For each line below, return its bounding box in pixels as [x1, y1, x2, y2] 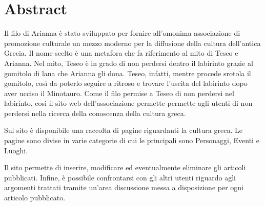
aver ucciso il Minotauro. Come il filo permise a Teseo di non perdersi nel [4, 87, 234, 98]
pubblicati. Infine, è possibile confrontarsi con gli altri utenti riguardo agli [4, 172, 236, 182]
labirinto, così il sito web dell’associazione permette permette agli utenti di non [4, 98, 253, 108]
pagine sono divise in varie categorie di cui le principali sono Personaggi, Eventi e [4, 135, 259, 146]
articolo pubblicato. [4, 192, 66, 203]
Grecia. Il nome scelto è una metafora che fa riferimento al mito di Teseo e [4, 48, 238, 58]
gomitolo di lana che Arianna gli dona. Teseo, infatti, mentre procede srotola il [4, 67, 251, 78]
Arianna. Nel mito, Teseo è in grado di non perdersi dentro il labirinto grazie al [4, 57, 253, 68]
